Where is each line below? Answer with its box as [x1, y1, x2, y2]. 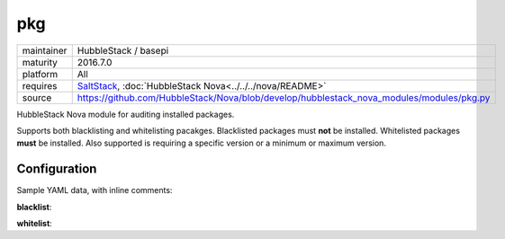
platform [22, 67, 59, 80]
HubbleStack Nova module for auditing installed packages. [16, 109, 235, 119]
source [22, 91, 52, 103]
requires [22, 79, 58, 92]
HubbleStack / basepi [77, 44, 169, 57]
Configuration [16, 162, 97, 177]
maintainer [22, 44, 68, 57]
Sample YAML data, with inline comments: [16, 185, 173, 196]
